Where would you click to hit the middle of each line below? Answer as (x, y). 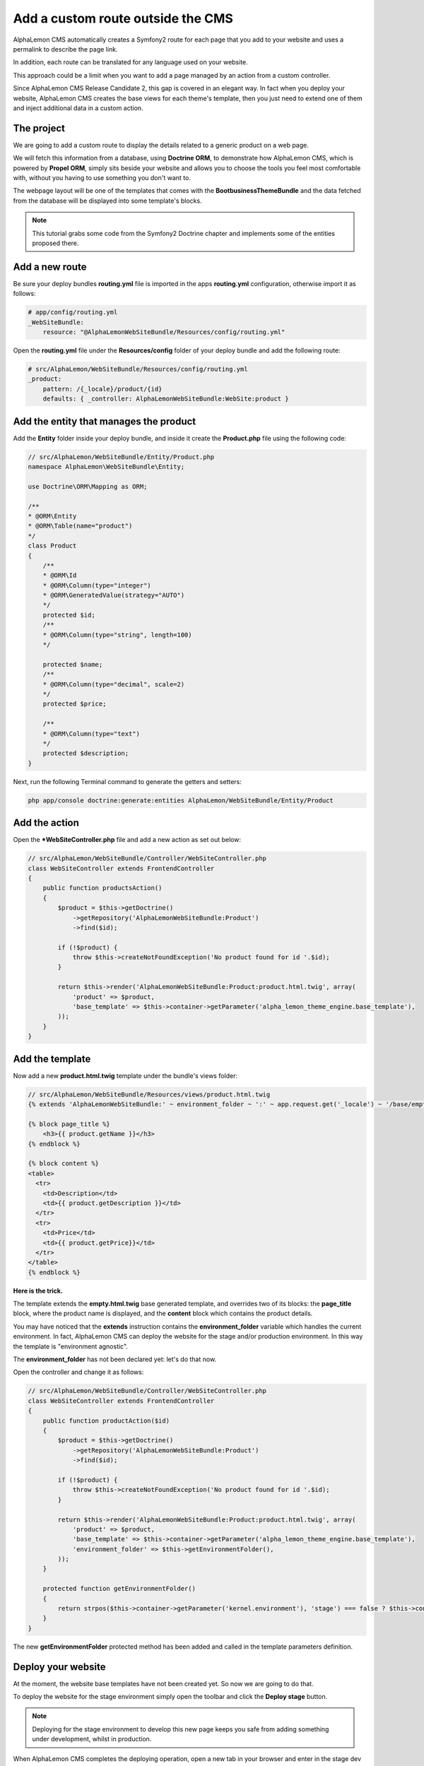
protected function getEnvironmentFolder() (119, 1589)
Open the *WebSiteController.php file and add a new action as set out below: (127, 840)
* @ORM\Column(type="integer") (97, 585)
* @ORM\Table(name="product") (80, 526)
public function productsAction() (102, 888)
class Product (52, 546)
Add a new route (50, 267)
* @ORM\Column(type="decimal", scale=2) (114, 684)
